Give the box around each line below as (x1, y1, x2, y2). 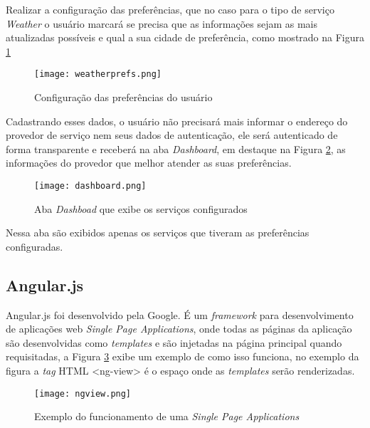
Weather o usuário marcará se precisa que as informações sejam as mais (6, 16, 318, 31)
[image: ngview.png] (34, 388, 132, 399)
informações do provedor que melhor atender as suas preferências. (6, 155, 292, 170)
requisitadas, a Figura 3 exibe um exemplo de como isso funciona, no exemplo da (6, 349, 359, 364)
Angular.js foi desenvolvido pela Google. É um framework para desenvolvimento (6, 307, 354, 322)
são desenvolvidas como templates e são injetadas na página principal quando (6, 335, 342, 350)
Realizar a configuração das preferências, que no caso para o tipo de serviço (6, 2, 334, 16)
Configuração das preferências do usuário (34, 90, 213, 105)
